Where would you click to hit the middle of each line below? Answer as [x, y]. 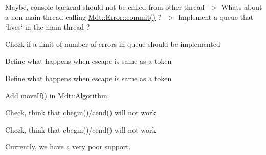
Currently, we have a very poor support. [68, 147]
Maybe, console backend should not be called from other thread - [107, 7]
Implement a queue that [216, 17]
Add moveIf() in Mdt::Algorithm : [57, 95]
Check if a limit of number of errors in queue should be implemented [113, 44]
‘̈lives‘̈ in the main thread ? [48, 27]
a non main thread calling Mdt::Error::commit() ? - [86, 17]
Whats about [242, 7]
